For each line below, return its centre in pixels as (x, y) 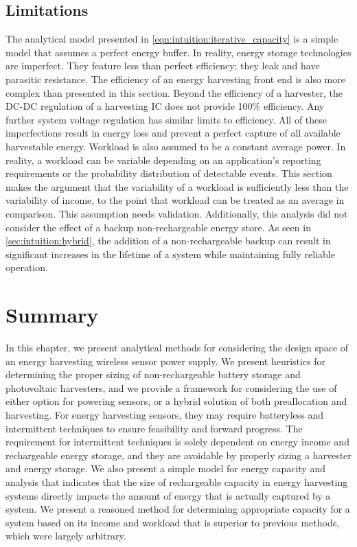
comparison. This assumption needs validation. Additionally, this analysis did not (177, 213)
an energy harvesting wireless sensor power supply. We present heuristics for (166, 361)
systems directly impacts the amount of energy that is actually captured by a (168, 495)
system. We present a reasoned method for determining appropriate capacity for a (178, 509)
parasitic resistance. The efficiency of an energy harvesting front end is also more (175, 79)
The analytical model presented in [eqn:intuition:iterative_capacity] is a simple (172, 39)
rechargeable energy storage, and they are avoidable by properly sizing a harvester (178, 455)
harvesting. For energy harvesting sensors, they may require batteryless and (165, 414)
